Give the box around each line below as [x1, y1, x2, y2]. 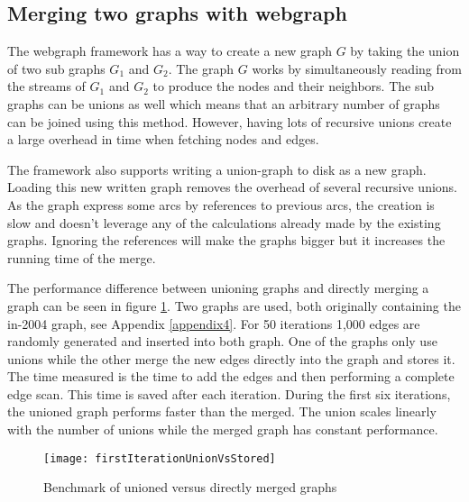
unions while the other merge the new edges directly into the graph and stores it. [7, 349, 455, 368]
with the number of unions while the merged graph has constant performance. [7, 420, 438, 439]
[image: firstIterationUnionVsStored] [43, 452, 276, 465]
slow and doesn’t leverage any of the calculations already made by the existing [7, 213, 441, 232]
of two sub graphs [7, 59, 106, 78]
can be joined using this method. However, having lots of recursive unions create [7, 112, 452, 131]
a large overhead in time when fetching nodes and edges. [7, 130, 319, 149]
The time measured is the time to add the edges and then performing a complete [7, 367, 455, 386]
